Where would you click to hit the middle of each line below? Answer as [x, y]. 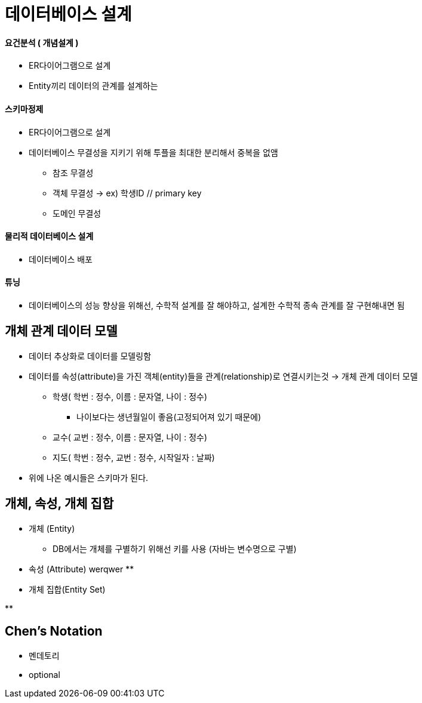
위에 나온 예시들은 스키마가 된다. [89, 477]
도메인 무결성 [77, 213]
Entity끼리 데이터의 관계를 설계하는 [93, 86]
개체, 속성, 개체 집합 [59, 504]
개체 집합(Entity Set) [67, 589]
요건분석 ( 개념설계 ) [42, 42]
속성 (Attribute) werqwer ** [81, 569]
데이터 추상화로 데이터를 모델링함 [90, 356]
